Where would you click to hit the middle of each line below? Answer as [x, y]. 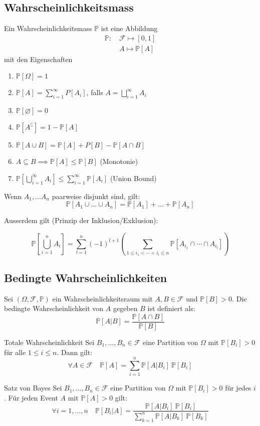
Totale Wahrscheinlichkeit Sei [49, 342]
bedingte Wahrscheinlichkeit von [54, 308]
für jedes [238, 388]
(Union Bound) [133, 178]
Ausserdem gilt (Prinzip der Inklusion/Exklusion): [81, 220]
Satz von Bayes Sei [33, 388]
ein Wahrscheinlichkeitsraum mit [102, 298]
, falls [95, 92]
